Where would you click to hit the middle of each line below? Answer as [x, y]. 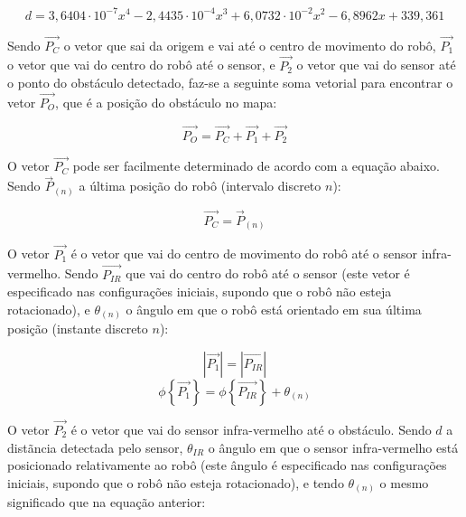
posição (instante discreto [78, 329]
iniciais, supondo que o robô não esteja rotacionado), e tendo [176, 482]
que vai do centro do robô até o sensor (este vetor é [268, 273]
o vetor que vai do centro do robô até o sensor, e [141, 65]
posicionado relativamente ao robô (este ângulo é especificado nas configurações [227, 465]
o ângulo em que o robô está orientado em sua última [274, 309]
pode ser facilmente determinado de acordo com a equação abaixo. [256, 166]
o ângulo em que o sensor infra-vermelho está [333, 447]
